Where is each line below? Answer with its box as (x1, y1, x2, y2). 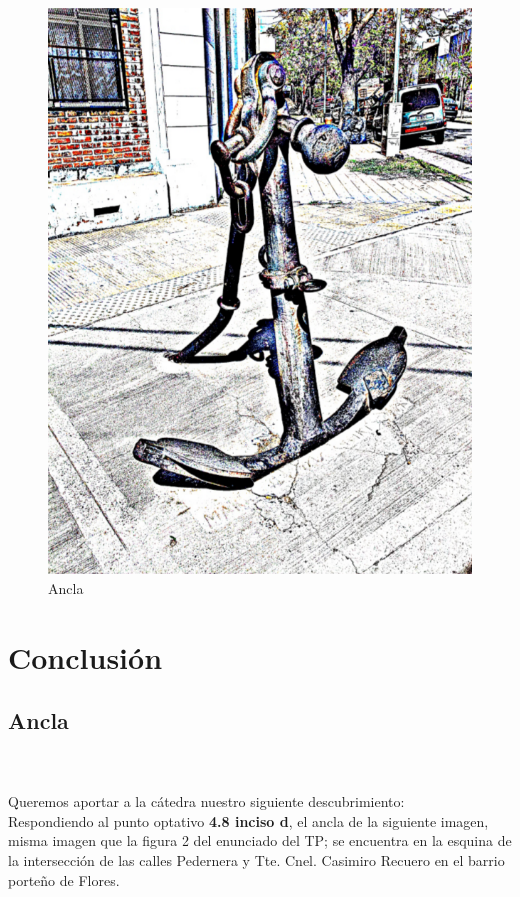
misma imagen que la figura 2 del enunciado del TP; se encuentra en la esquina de (8, 830, 512, 851)
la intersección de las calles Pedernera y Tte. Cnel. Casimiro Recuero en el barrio (8, 850, 505, 871)
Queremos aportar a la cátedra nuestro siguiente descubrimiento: (8, 791, 405, 812)
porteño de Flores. (8, 869, 120, 890)
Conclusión (8, 636, 163, 677)
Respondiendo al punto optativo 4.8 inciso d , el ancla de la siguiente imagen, (8, 810, 489, 831)
